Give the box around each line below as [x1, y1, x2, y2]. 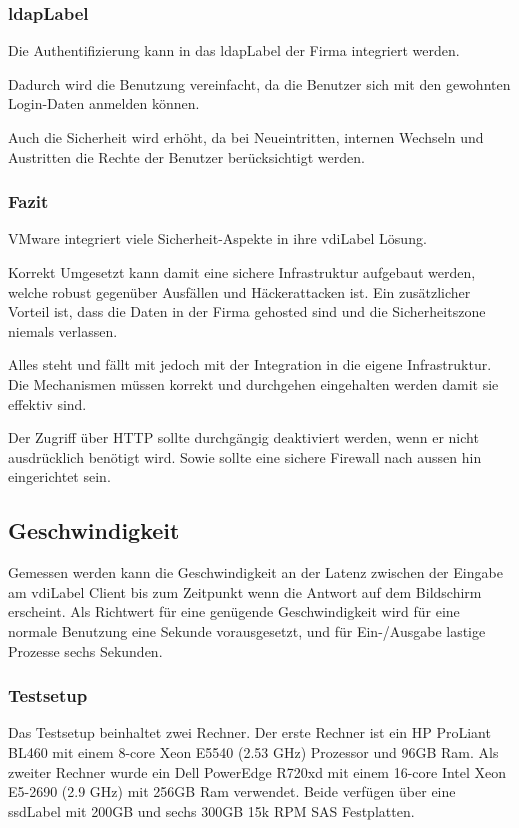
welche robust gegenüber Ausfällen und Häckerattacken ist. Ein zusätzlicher [8, 281, 471, 302]
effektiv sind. [8, 393, 87, 414]
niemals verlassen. [8, 320, 118, 341]
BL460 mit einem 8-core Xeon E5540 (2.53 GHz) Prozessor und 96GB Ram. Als [8, 741, 499, 762]
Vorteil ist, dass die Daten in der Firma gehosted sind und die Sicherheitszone [8, 301, 486, 322]
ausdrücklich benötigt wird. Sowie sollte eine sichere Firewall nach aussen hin [8, 446, 482, 467]
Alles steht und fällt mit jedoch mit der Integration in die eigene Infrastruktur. [8, 354, 492, 375]
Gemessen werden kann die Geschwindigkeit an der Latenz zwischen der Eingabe [8, 562, 503, 583]
